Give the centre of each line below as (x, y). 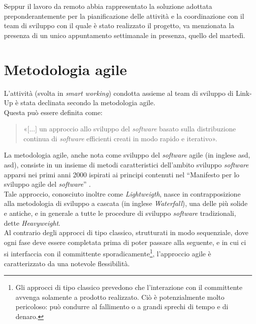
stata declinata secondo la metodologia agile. (88, 102)
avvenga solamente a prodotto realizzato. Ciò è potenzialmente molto (120, 297)
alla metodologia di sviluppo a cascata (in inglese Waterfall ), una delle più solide (126, 203)
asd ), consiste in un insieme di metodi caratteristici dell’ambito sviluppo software (126, 165)
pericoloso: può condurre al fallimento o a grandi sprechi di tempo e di (122, 306)
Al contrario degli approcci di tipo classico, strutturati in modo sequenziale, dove (126, 232)
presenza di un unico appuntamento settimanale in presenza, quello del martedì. (125, 35)
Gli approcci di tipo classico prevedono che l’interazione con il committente (129, 287)
